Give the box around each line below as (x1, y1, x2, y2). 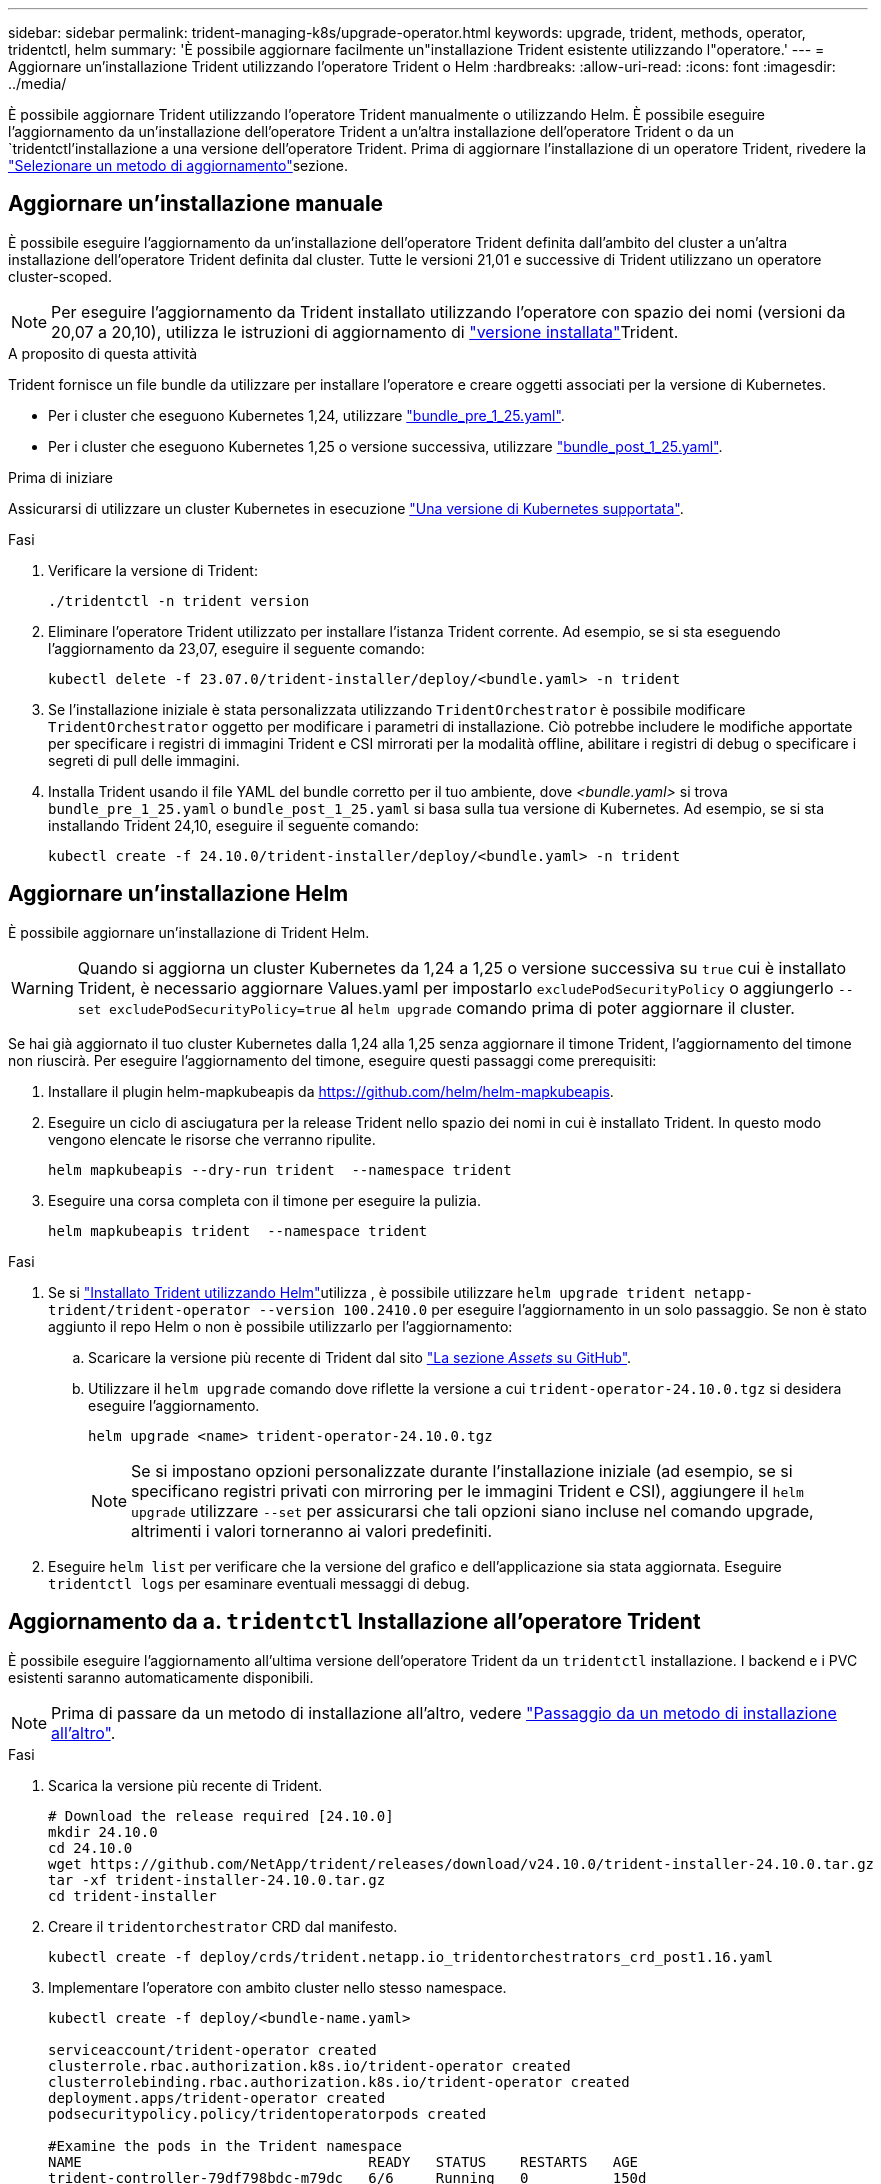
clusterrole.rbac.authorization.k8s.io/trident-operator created (48, 2057, 571, 2074)
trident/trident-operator (48, 1301, 251, 1318)
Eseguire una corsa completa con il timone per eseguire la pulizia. (48, 1191, 481, 1209)
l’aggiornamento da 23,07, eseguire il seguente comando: (48, 639, 425, 657)
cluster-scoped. (8, 267, 112, 285)
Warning (11, 977, 74, 998)
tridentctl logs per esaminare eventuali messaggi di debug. (48, 1574, 470, 1592)
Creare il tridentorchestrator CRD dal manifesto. (48, 1917, 398, 1935)
